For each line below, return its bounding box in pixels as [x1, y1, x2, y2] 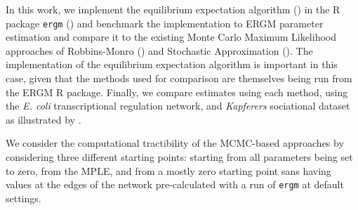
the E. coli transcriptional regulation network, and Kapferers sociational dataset [6, 98, 350, 113]
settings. [6, 190, 41, 205]
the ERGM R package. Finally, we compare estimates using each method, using [6, 84, 348, 99]
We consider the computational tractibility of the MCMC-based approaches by [6, 136, 344, 150]
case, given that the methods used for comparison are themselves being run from [6, 71, 352, 86]
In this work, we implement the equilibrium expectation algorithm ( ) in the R [6, 2, 340, 16]
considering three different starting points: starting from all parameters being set [6, 150, 353, 164]
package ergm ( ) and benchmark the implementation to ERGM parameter [6, 15, 324, 30]
